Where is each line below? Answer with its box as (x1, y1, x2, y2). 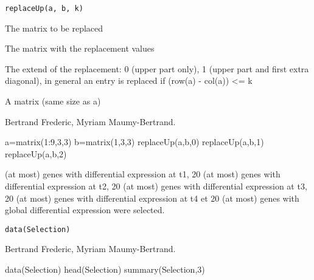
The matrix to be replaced (5, 21, 103, 34)
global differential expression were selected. (5, 203, 165, 216)
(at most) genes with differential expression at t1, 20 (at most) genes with (5, 168, 281, 180)
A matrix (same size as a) (5, 95, 101, 108)
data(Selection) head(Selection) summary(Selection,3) (5, 263, 205, 276)
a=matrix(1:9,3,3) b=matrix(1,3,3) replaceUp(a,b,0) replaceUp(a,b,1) (5, 135, 264, 148)
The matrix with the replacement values (5, 42, 155, 55)
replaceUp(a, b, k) (5, 4, 83, 13)
